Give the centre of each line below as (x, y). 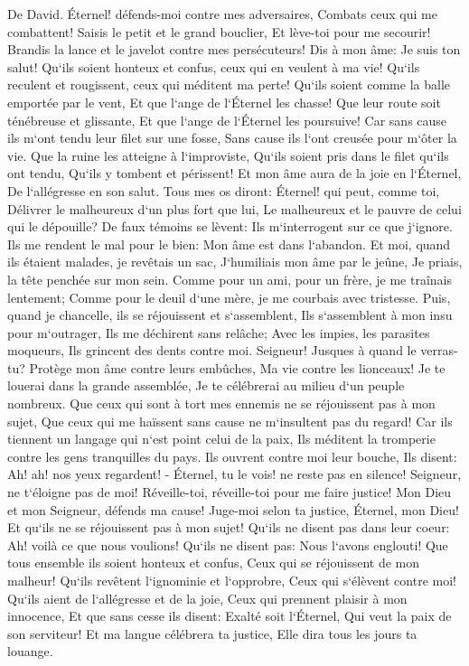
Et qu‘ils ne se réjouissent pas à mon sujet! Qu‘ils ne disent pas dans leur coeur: (229, 527)
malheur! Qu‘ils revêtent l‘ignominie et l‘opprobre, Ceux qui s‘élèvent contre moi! (232, 580)
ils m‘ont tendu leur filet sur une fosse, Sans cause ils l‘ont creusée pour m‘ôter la (232, 138)
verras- (439, 350)
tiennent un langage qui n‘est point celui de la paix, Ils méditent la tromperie (221, 439)
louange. (30, 651)
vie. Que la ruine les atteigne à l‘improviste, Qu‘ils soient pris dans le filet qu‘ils (228, 155)
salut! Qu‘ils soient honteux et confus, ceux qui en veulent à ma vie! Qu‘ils (214, 66)
